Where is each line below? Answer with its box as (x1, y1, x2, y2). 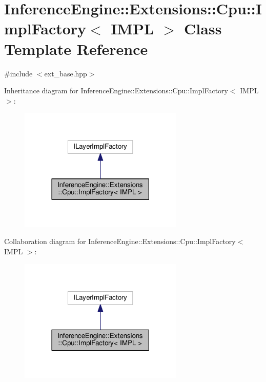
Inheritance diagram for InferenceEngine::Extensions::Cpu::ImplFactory (4, 85, 228, 96)
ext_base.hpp (44, 68, 87, 78)
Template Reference (4, 38, 148, 59)
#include (4, 68, 33, 78)
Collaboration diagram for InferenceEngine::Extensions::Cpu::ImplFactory (4, 236, 236, 247)
